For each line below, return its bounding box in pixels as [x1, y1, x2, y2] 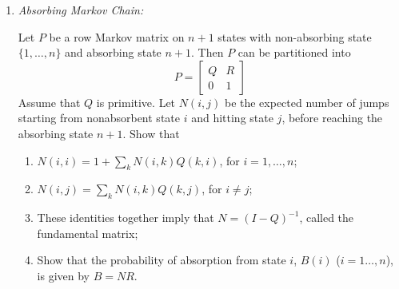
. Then [191, 44, 224, 61]
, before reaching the [281, 109, 383, 126]
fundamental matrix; [37, 224, 138, 241]
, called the [299, 209, 354, 226]
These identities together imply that [37, 209, 214, 226]
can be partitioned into [237, 44, 351, 61]
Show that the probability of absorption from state [37, 251, 286, 268]
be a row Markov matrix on [49, 28, 185, 45]
